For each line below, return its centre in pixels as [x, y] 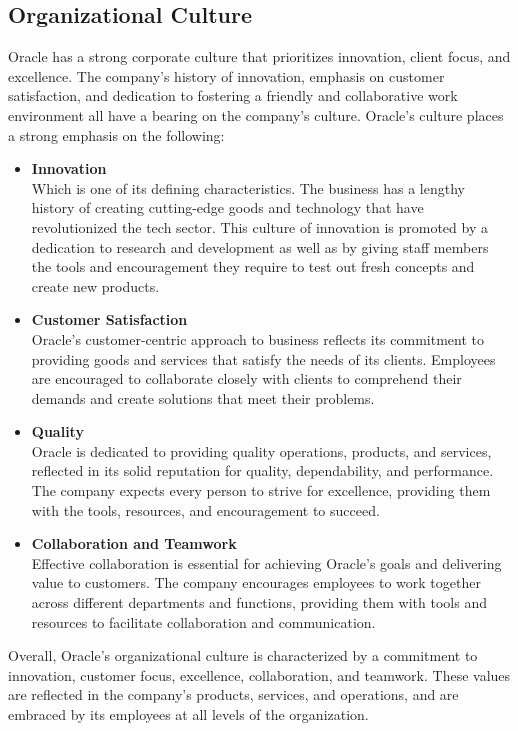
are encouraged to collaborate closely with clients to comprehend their [246, 378]
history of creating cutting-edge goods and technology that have [227, 207]
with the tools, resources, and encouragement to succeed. [205, 509]
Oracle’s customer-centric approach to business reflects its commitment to [257, 338]
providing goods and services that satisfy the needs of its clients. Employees [263, 358]
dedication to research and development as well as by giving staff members [260, 246]
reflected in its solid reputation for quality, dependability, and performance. [262, 470]
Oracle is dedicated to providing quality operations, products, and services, [261, 450]
